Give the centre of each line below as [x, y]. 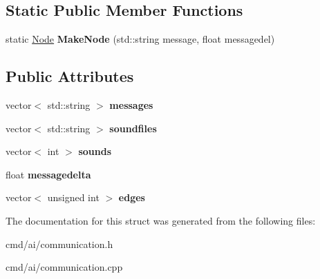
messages [131, 105]
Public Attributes [70, 76]
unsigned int [73, 197]
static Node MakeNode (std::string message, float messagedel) [140, 39]
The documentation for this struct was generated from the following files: [161, 220]
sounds [95, 151]
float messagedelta [48, 174]
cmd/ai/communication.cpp [64, 267]
